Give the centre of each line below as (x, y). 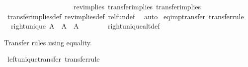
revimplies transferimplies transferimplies (137, 6)
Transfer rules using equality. (48, 42)
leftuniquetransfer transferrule (53, 59)
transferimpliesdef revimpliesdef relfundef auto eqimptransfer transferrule (125, 16)
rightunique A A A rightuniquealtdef (85, 26)
